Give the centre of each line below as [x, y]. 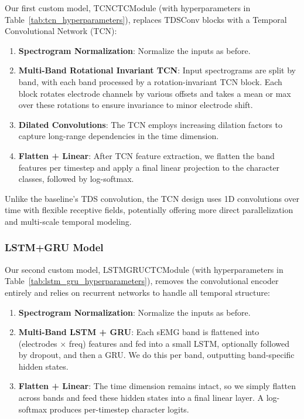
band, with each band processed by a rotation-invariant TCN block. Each [150, 81]
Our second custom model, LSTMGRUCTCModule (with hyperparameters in [144, 269]
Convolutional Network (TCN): [61, 31]
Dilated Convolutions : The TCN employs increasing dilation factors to [150, 124]
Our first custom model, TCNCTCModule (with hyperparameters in [128, 8]
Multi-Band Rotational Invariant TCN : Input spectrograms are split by [157, 70]
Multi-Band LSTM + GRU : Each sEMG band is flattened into [139, 332]
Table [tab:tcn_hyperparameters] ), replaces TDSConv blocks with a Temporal [146, 19]
